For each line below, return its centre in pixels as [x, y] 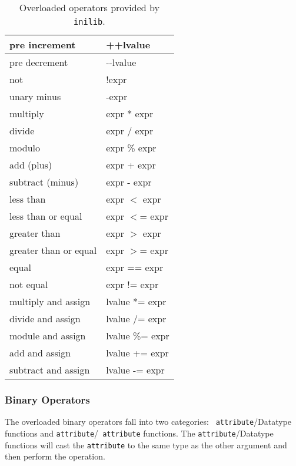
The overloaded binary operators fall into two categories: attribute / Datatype [148, 422]
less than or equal [46, 216]
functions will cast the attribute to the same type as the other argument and [146, 444]
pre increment [43, 44]
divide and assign [45, 318]
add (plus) [31, 165]
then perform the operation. [55, 456]
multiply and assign [50, 301]
